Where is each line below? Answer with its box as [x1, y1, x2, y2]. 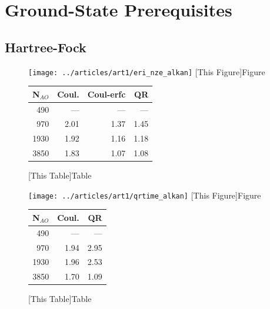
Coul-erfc [87, 88, 126, 100]
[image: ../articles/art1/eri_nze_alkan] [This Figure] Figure [28, 65, 265, 78]
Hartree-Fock [5, 38, 86, 56]
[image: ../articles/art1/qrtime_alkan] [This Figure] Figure [28, 189, 261, 201]
